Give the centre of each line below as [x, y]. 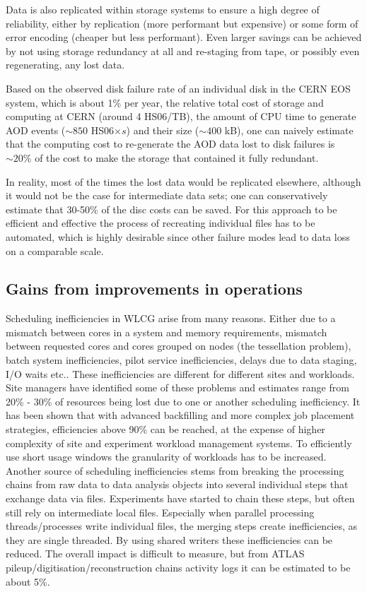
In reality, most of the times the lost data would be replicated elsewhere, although [183, 181]
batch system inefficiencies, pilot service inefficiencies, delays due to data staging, [181, 360]
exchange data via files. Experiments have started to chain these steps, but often [180, 498]
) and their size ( [163, 130]
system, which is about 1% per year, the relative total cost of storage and [165, 102]
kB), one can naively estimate [289, 130]
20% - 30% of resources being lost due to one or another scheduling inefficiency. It [183, 401]
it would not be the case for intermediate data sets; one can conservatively [167, 195]
